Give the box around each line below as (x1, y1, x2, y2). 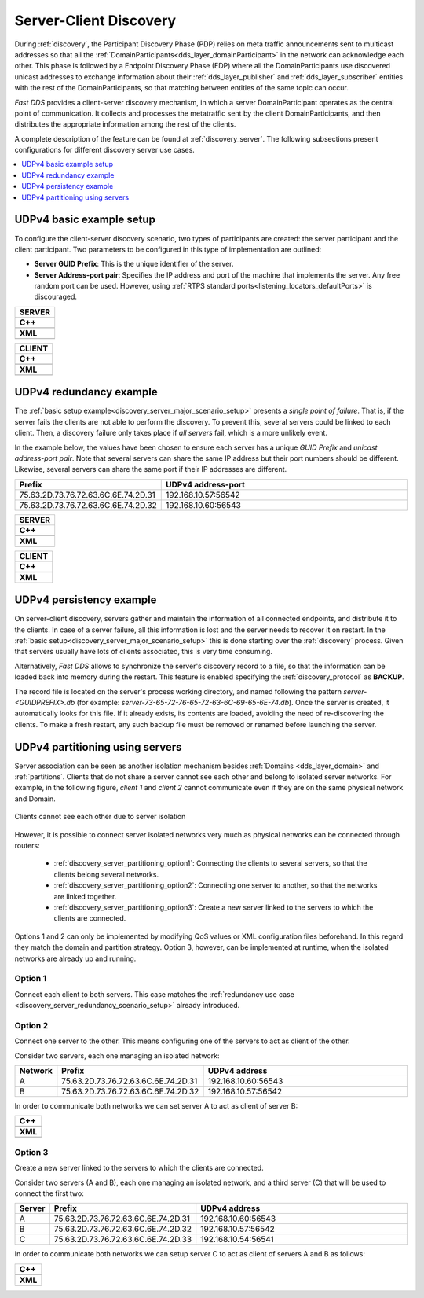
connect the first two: (14, 1188, 84, 1198)
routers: (14, 841, 41, 851)
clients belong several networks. (53, 870, 159, 879)
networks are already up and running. (14, 954, 137, 963)
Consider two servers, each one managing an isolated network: (14, 1050, 220, 1061)
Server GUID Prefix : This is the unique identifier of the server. (34, 259, 234, 269)
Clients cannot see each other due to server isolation (14, 812, 186, 822)
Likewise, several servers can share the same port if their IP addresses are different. (14, 465, 287, 474)
